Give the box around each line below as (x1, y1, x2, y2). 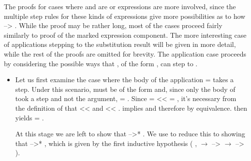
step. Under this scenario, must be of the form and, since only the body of (15, 84, 236, 94)
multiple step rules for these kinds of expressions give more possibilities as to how (4, 11, 246, 21)
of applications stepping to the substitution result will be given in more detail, (4, 39, 236, 49)
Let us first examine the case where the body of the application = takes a (15, 74, 234, 85)
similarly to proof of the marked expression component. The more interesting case (4, 29, 247, 40)
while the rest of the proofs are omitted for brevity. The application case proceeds (4, 48, 247, 59)
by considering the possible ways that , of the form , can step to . (4, 58, 198, 68)
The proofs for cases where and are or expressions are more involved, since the (4, 1, 236, 11)
